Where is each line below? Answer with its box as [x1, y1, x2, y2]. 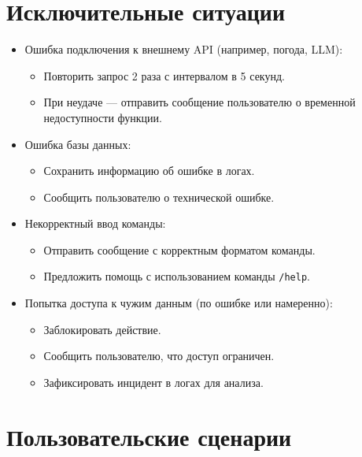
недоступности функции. [43, 109, 162, 125]
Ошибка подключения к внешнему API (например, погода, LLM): [24, 41, 343, 58]
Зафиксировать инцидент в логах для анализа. [43, 373, 264, 390]
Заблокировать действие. [43, 321, 161, 337]
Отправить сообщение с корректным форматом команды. [43, 241, 316, 258]
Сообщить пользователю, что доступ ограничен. [43, 347, 275, 364]
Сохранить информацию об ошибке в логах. [43, 162, 255, 179]
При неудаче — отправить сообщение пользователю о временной [43, 94, 356, 110]
